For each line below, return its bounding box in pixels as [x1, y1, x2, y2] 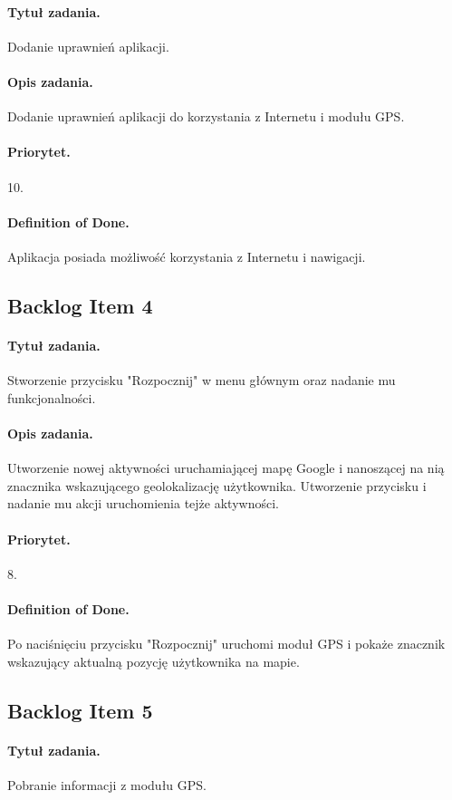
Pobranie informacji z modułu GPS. [7, 775, 207, 794]
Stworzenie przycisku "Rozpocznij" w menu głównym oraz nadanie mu [7, 371, 396, 390]
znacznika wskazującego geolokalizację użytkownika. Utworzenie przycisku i [7, 476, 427, 495]
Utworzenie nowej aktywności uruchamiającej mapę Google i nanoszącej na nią [7, 458, 445, 477]
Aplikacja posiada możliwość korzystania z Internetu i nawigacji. [7, 246, 366, 265]
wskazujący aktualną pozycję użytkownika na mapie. [7, 651, 300, 670]
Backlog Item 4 [7, 291, 153, 319]
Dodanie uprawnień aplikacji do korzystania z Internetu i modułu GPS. [7, 107, 405, 126]
